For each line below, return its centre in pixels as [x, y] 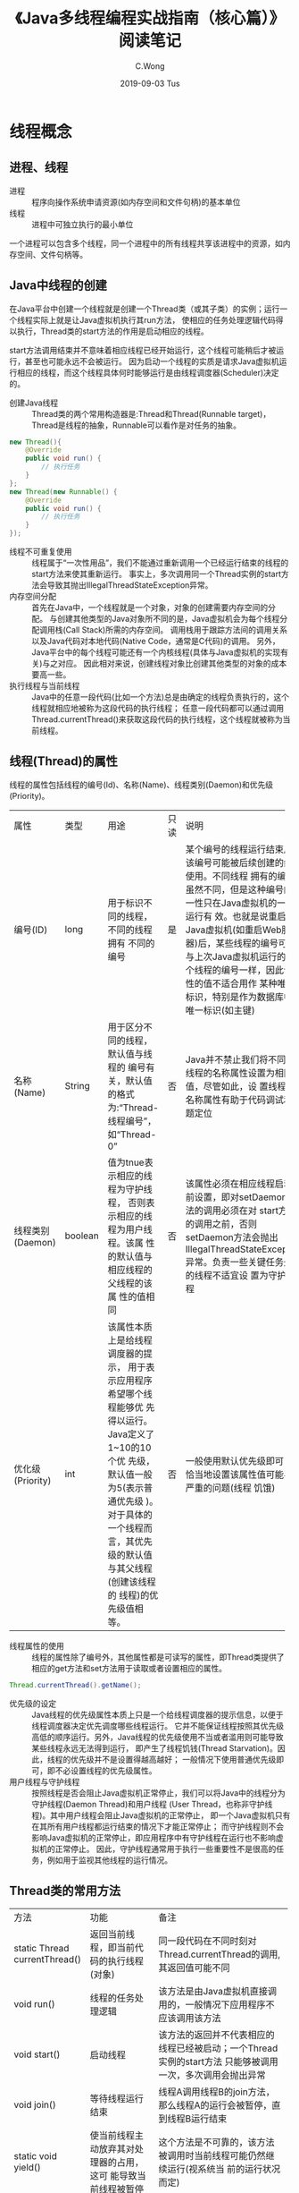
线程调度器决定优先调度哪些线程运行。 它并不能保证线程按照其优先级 [158, 1725]
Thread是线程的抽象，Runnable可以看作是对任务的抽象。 [136, 425]
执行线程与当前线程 [45, 686]
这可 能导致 [113, 2175]
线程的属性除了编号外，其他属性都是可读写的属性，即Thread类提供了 [158, 1657]
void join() [35, 2104]
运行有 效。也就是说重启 [236, 916]
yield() [28, 2167]
